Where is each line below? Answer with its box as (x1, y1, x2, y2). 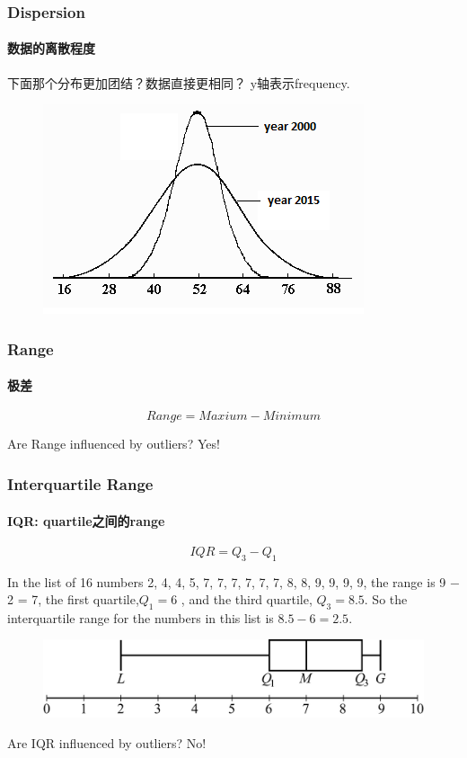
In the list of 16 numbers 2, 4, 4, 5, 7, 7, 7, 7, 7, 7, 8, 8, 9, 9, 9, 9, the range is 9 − (7, 572, 460, 591)
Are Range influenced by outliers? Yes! (7, 434, 220, 453)
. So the (364, 590, 408, 609)
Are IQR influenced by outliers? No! (7, 734, 207, 753)
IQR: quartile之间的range (7, 511, 165, 530)
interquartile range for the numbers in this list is (7, 608, 274, 627)
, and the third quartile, (181, 590, 313, 609)
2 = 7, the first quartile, (7, 590, 139, 609)
